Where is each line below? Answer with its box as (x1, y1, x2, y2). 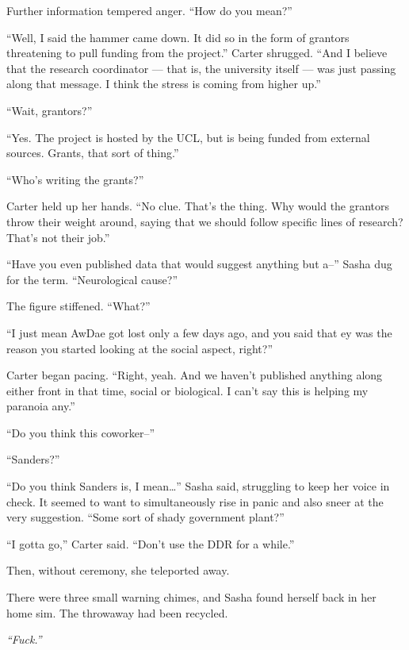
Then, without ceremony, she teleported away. (6, 562, 230, 579)
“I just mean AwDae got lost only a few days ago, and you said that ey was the (6, 324, 392, 340)
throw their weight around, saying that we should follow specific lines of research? (6, 213, 403, 229)
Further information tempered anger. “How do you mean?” (6, 2, 292, 18)
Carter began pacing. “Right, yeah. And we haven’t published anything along (6, 367, 383, 383)
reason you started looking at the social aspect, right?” (6, 340, 273, 356)
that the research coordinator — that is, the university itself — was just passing (6, 60, 396, 76)
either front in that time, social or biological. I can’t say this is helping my (6, 382, 369, 398)
